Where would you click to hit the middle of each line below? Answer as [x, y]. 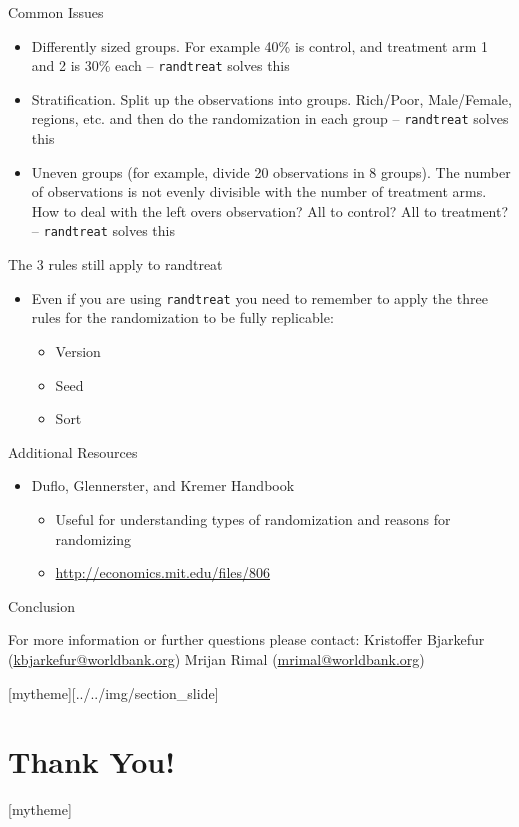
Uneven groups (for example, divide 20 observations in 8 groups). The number [271, 171]
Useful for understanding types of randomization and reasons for [253, 518]
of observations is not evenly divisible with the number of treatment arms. [259, 191]
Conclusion [41, 605]
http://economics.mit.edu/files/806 [163, 572]
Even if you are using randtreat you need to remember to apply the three [259, 297]
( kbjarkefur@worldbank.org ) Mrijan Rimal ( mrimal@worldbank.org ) [216, 658]
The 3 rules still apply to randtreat [115, 264]
